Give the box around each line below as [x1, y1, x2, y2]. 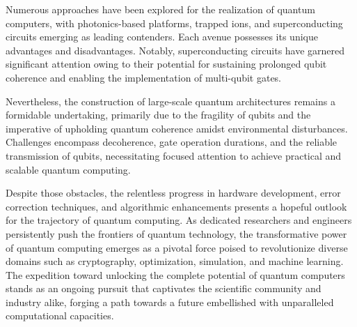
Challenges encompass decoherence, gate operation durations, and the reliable [6, 135, 338, 149]
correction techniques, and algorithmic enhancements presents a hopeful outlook [6, 199, 347, 213]
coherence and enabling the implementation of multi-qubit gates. [6, 70, 282, 84]
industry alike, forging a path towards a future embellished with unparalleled [6, 294, 334, 309]
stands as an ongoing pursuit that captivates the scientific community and [6, 281, 322, 296]
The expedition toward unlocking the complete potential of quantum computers [6, 267, 345, 282]
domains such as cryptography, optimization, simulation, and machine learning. [6, 254, 344, 268]
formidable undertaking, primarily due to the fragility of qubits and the [6, 107, 311, 122]
